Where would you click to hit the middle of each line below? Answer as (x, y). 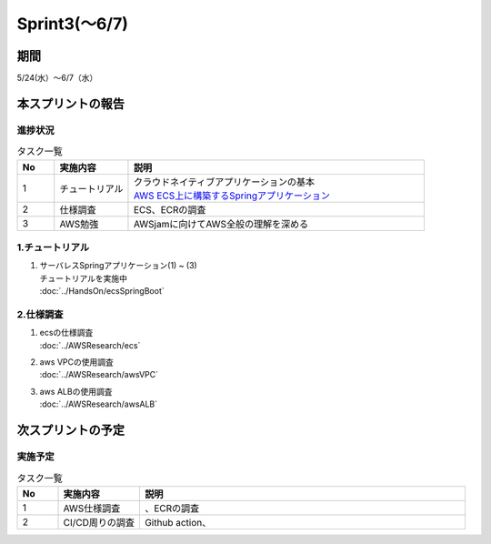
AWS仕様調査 (92, 508)
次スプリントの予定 (70, 431)
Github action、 (178, 522)
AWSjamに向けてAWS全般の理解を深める (221, 224)
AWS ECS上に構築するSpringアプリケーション (232, 196)
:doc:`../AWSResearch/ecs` (90, 345)
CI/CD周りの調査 (99, 522)
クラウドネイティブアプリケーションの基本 (224, 182)
